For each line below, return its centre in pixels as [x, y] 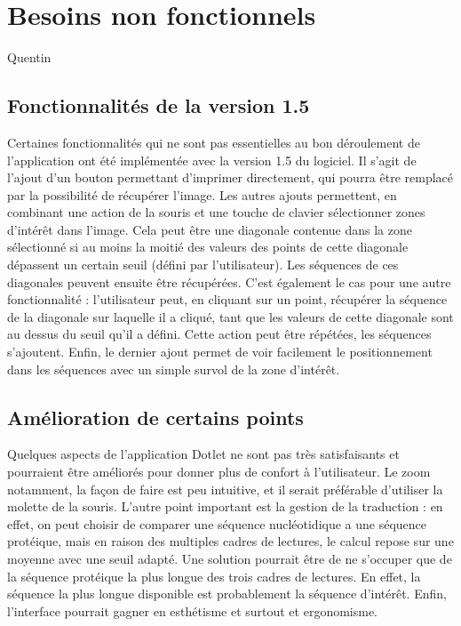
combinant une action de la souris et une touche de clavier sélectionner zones [216, 212]
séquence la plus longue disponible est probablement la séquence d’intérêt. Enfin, [227, 594]
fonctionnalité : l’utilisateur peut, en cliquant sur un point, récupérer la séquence [227, 299]
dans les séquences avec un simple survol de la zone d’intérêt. [174, 369]
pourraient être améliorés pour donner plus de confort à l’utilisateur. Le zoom [219, 472]
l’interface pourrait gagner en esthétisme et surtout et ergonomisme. [193, 610]
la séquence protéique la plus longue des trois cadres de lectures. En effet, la [214, 576]
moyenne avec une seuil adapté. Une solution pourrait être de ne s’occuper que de [230, 558]
